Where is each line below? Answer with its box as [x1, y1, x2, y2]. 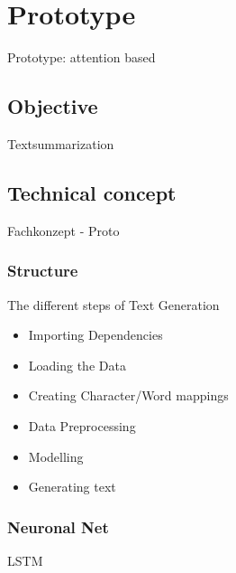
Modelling [28, 446, 84, 465]
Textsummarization [7, 134, 114, 153]
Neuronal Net [7, 515, 109, 538]
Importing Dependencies [28, 325, 163, 344]
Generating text [28, 477, 116, 496]
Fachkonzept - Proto [7, 221, 120, 240]
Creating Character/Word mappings [28, 386, 229, 405]
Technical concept [7, 178, 177, 206]
